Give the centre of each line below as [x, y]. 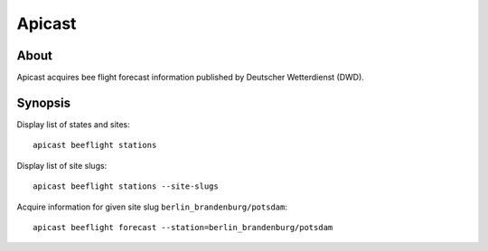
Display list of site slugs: [62, 165]
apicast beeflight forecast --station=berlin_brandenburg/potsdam [183, 227]
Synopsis [44, 102]
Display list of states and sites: [73, 124]
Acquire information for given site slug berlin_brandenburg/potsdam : [152, 207]
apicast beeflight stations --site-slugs [126, 186]
